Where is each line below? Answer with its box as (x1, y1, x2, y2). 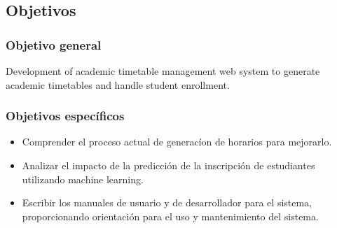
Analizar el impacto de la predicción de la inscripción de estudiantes (22, 158, 315, 172)
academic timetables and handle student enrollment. (6, 77, 230, 92)
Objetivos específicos (6, 107, 125, 124)
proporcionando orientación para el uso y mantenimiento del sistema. (22, 208, 319, 223)
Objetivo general (6, 36, 102, 53)
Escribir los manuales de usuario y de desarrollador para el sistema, (22, 195, 312, 210)
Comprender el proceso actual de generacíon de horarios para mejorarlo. (22, 134, 332, 149)
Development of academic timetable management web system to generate (6, 64, 320, 78)
